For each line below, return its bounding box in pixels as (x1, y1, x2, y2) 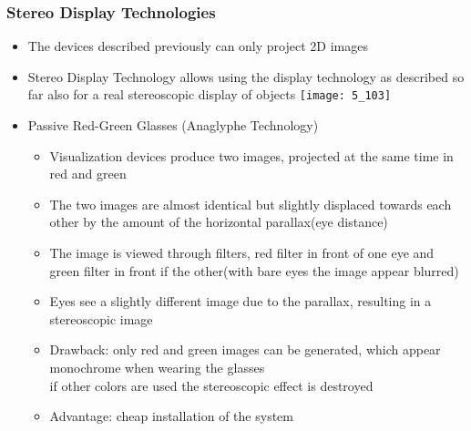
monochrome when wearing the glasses (49, 358, 265, 376)
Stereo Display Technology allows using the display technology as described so (27, 67, 465, 86)
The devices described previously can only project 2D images (27, 36, 368, 56)
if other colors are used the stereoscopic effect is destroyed (49, 375, 374, 395)
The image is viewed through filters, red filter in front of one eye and (49, 243, 435, 262)
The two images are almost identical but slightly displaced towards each (49, 194, 452, 213)
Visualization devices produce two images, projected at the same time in (49, 146, 454, 165)
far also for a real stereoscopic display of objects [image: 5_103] (27, 85, 392, 104)
